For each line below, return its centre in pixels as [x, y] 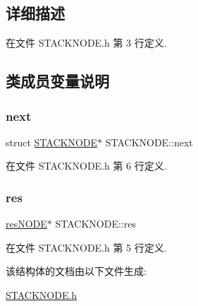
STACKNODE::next [149, 142]
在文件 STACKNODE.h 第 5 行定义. [86, 247]
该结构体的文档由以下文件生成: [76, 271]
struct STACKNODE [52, 142]
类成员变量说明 [57, 81]
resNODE [26, 224]
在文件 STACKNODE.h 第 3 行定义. [86, 43]
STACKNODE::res [95, 224]
